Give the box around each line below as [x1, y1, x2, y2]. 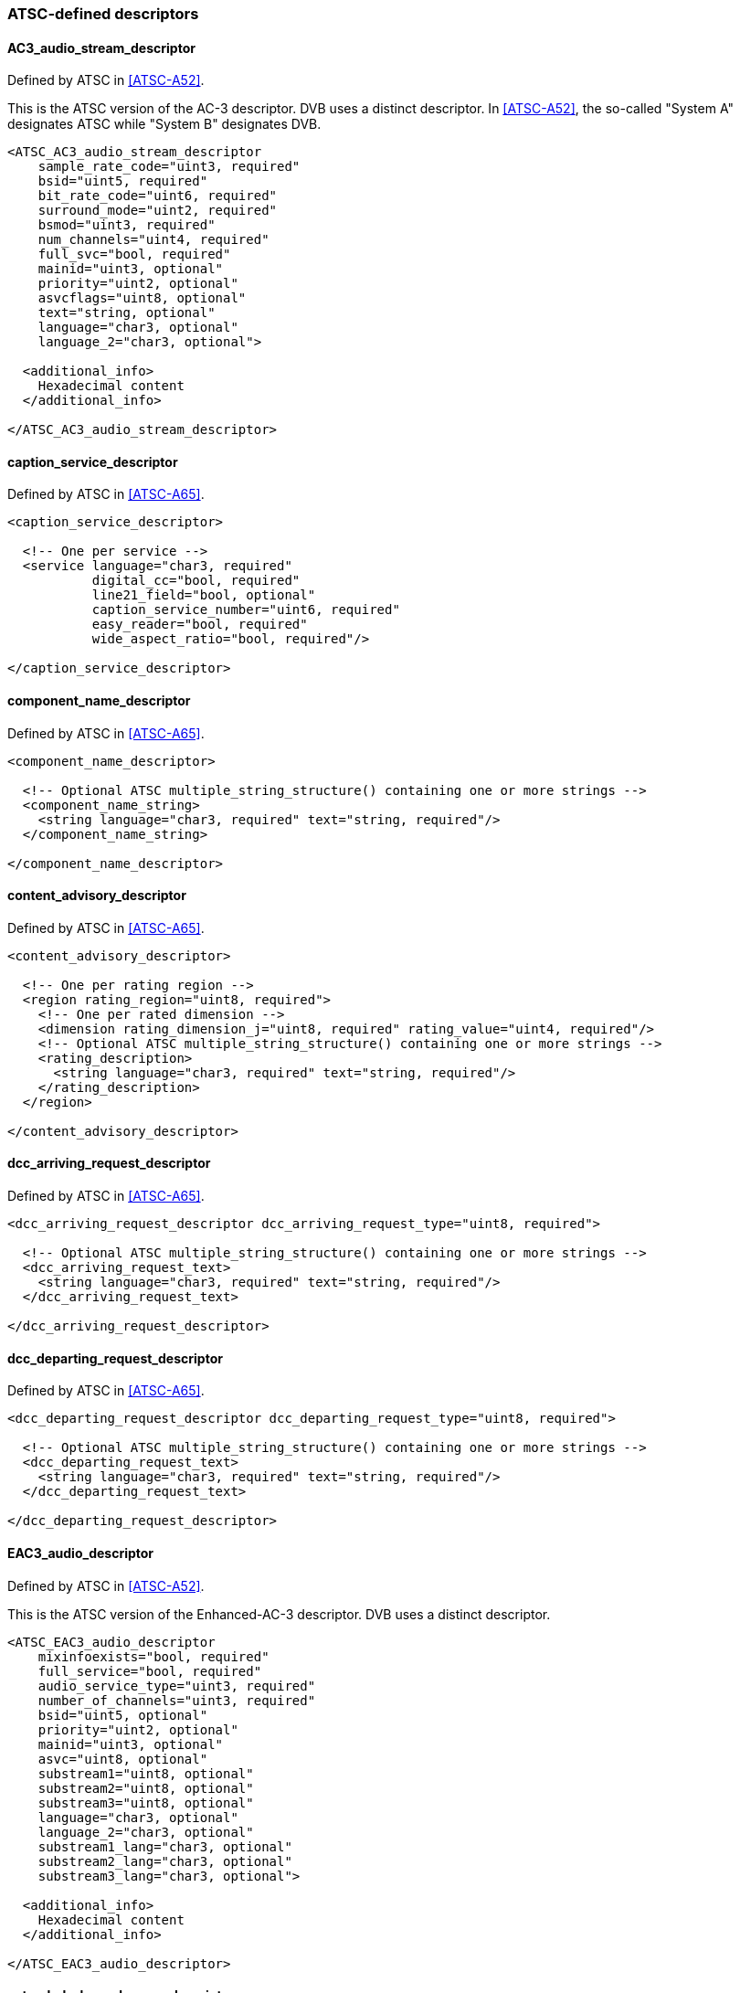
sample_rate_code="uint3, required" [37, 159, 301, 175]
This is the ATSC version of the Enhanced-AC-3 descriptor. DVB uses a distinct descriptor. [7, 1606, 551, 1622]
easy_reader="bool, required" [91, 617, 308, 632]
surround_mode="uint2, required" [37, 203, 278, 218]
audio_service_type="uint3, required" [37, 1678, 316, 1693]
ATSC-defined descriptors [7, 5, 199, 23]
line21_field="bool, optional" [91, 588, 316, 603]
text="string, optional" [37, 305, 216, 321]
